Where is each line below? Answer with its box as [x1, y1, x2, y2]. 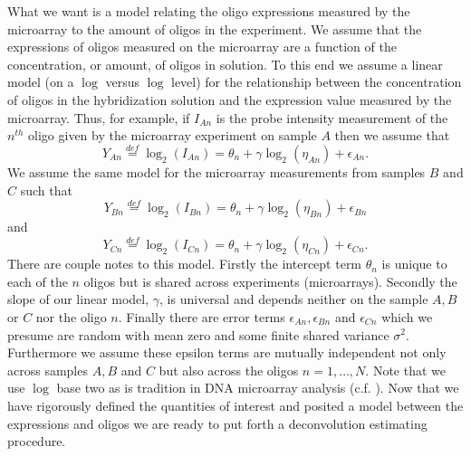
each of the [7, 271, 68, 290]
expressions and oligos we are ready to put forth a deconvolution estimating [7, 413, 428, 432]
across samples [7, 360, 88, 379]
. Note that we [365, 360, 446, 379]
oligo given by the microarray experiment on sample [28, 126, 317, 145]
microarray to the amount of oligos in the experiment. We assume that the [7, 19, 422, 38]
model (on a [7, 72, 74, 91]
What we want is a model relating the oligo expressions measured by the [7, 2, 410, 20]
